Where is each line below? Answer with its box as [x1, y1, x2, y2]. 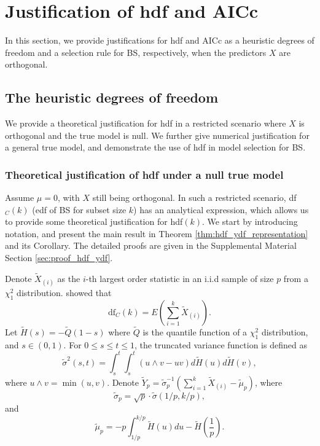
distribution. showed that [17, 286, 112, 299]
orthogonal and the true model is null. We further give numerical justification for [5, 128, 310, 141]
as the [57, 272, 80, 284]
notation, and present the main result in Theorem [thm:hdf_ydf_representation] [5, 227, 308, 240]
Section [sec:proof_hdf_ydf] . [5, 251, 113, 264]
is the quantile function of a [142, 326, 248, 338]
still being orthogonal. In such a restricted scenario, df [92, 191, 297, 204]
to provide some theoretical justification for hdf [5, 215, 183, 228]
